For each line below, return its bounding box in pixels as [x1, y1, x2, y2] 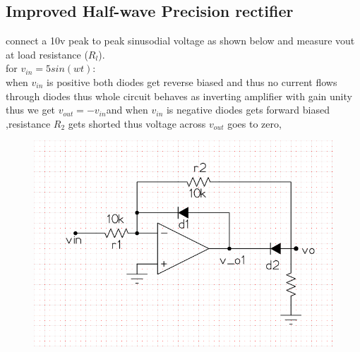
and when [106, 102, 148, 117]
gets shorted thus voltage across [68, 116, 206, 131]
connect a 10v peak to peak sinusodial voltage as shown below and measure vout [6, 33, 355, 48]
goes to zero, [227, 116, 282, 131]
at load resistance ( [6, 47, 88, 61]
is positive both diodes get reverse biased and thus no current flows [47, 74, 337, 89]
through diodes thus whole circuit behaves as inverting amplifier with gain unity [6, 88, 352, 103]
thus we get [6, 102, 56, 117]
